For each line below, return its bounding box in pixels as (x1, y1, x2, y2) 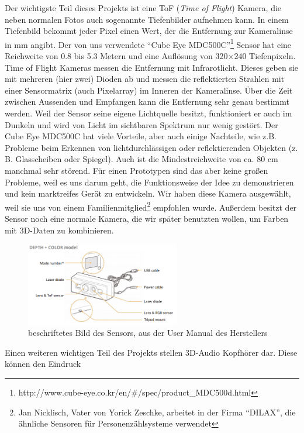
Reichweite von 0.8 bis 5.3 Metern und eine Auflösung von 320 (5, 50, 228, 62)
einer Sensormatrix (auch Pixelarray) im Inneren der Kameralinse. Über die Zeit (5, 84, 293, 96)
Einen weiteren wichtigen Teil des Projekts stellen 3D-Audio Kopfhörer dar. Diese (5, 346, 298, 358)
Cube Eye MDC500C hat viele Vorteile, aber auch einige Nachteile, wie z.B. (5, 130, 277, 142)
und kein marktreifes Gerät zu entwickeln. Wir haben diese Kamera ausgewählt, (5, 187, 291, 200)
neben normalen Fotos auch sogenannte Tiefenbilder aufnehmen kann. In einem (5, 13, 289, 25)
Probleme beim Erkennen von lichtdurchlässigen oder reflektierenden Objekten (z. (5, 141, 298, 153)
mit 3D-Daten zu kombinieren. (5, 224, 114, 236)
